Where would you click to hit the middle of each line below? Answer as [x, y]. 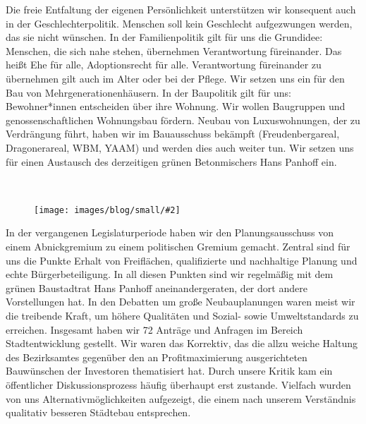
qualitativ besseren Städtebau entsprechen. [98, 412]
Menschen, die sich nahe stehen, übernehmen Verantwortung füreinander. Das [174, 50]
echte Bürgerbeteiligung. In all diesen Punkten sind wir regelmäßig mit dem [170, 274]
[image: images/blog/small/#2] [107, 210]
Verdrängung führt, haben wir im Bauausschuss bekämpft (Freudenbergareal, [173, 134]
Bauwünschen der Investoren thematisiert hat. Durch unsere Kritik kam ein [169, 371]
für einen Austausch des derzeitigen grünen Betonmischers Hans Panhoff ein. [171, 161]
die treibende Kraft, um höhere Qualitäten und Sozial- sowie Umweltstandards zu [182, 315]
